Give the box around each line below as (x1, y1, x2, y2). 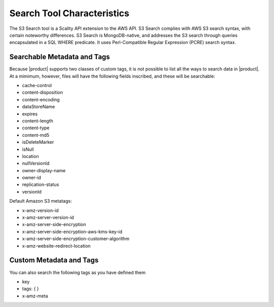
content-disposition (22, 89, 63, 96)
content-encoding (22, 96, 60, 102)
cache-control (22, 83, 52, 89)
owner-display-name (22, 167, 66, 173)
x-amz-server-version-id (22, 214, 74, 220)
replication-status (22, 181, 59, 187)
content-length (22, 118, 53, 124)
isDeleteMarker (22, 139, 54, 145)
